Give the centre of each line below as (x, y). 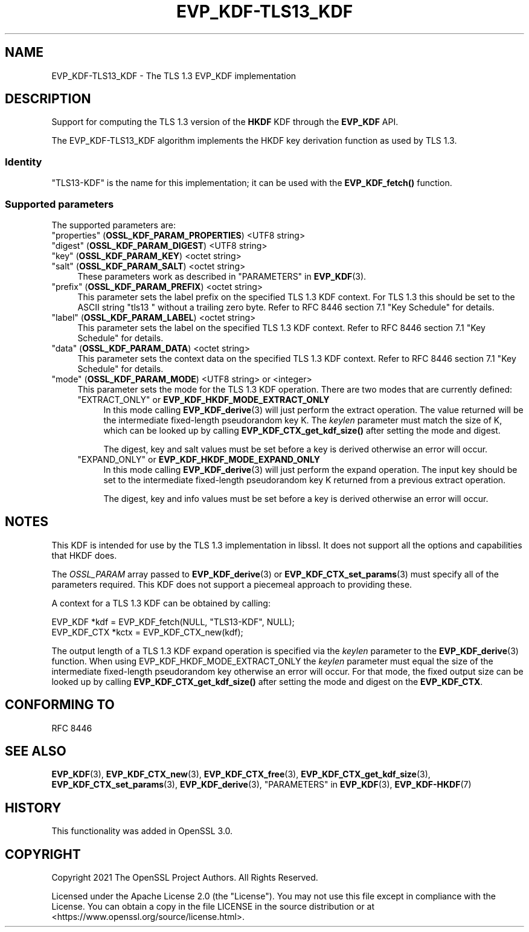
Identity (24, 162)
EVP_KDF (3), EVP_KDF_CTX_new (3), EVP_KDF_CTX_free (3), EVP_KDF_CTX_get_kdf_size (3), (241, 774)
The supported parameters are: (114, 225)
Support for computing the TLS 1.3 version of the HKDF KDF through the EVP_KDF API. (225, 122)
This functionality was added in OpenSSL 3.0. (142, 831)
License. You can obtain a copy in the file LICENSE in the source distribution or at (213, 907)
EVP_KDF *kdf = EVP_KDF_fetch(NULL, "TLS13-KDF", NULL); (173, 622)
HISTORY (33, 808)
